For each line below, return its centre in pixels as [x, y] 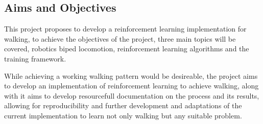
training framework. [35, 58]
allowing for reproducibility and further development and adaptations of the [123, 105]
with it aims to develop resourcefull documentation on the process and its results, [132, 95]
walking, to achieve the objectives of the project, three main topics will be [120, 38]
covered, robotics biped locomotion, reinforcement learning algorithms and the [127, 49]
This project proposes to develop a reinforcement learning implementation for [125, 29]
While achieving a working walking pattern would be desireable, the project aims [131, 75]
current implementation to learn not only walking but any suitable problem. [123, 115]
